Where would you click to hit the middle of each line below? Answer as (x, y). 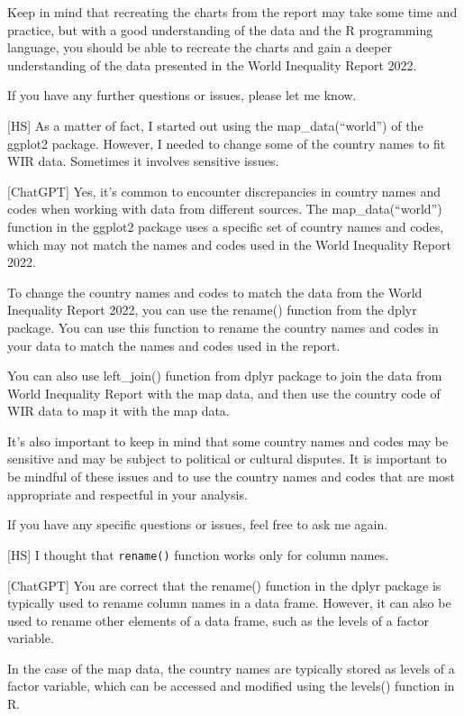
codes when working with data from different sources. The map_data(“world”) (225, 209)
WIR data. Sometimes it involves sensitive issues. (143, 161)
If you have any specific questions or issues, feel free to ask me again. (198, 524)
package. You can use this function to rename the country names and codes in (223, 327)
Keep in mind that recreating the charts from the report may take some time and (232, 12)
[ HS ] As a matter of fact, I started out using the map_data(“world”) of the (215, 125)
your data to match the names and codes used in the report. (174, 345)
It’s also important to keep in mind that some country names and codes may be (228, 441)
